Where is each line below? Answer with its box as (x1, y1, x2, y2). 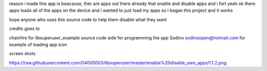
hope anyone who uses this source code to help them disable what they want (9, 16, 167, 22)
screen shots (9, 51, 36, 57)
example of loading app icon (9, 41, 67, 47)
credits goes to (9, 26, 40, 32)
